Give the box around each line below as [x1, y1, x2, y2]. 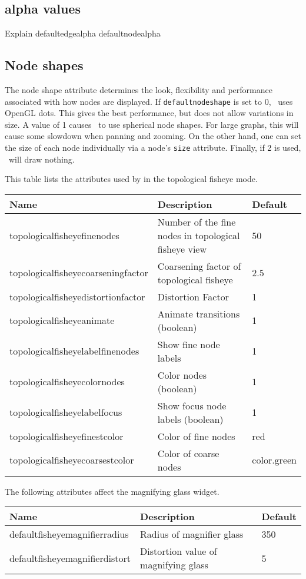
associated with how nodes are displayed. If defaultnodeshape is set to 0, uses [5, 95, 293, 107]
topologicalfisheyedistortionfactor [9, 289, 145, 303]
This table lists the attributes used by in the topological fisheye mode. [5, 173, 258, 185]
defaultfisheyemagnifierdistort [9, 551, 131, 565]
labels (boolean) [157, 412, 224, 426]
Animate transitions [157, 306, 240, 320]
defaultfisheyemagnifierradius [9, 527, 129, 541]
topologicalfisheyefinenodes [9, 228, 119, 242]
